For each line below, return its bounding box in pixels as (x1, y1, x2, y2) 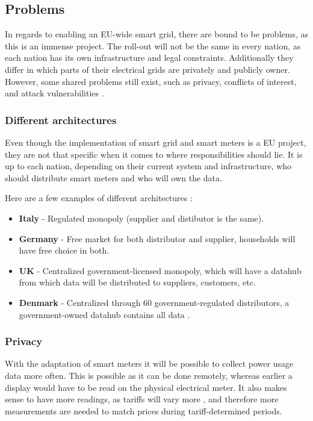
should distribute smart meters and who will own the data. (5, 171, 222, 184)
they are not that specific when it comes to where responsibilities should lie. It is (5, 148, 303, 160)
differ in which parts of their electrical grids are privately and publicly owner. (5, 63, 290, 75)
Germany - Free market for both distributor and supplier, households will (19, 232, 296, 245)
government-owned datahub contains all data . (19, 308, 190, 320)
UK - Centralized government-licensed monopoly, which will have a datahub (19, 264, 302, 276)
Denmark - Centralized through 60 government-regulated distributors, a (19, 296, 290, 308)
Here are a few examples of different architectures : (5, 192, 193, 204)
